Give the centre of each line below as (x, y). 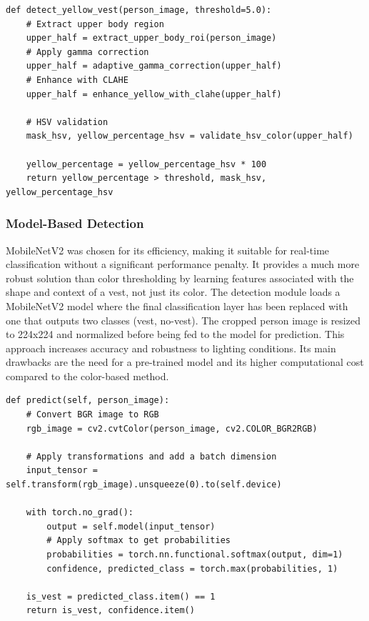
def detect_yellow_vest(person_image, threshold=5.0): (139, 10)
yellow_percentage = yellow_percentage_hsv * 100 (146, 164)
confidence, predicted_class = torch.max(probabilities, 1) (192, 568)
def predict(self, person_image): (88, 401)
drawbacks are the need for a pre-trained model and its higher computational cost (185, 362)
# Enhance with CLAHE (77, 80)
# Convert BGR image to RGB (92, 415)
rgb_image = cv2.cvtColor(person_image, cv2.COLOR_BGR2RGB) (172, 428)
